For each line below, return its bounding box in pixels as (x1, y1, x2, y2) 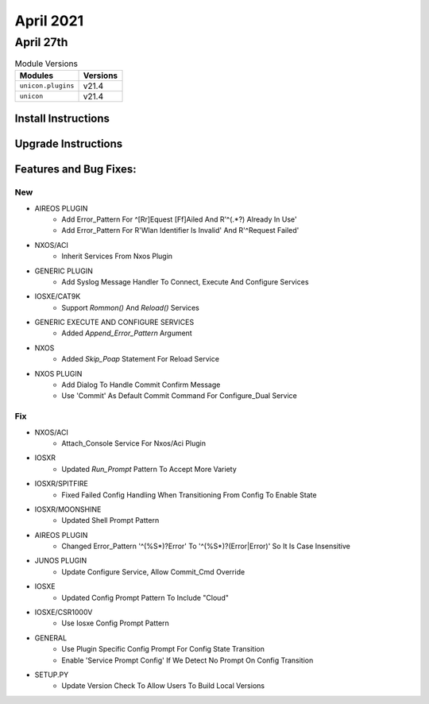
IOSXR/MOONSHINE (34, 505, 102, 514)
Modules (19, 70, 54, 81)
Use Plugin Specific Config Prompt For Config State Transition (61, 644, 265, 654)
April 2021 (14, 12, 84, 29)
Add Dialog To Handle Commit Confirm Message (61, 380, 221, 389)
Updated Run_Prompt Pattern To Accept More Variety (61, 464, 238, 474)
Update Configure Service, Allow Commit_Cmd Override (61, 567, 245, 576)
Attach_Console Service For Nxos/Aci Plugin (61, 438, 207, 448)
